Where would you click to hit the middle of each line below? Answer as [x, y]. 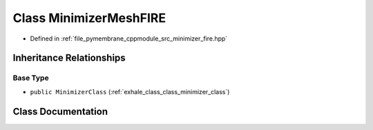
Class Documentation [60, 111]
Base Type [31, 78]
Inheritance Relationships [69, 58]
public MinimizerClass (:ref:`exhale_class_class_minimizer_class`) [130, 91]
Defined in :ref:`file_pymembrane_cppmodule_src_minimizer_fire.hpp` [129, 39]
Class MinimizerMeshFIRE [89, 18]
